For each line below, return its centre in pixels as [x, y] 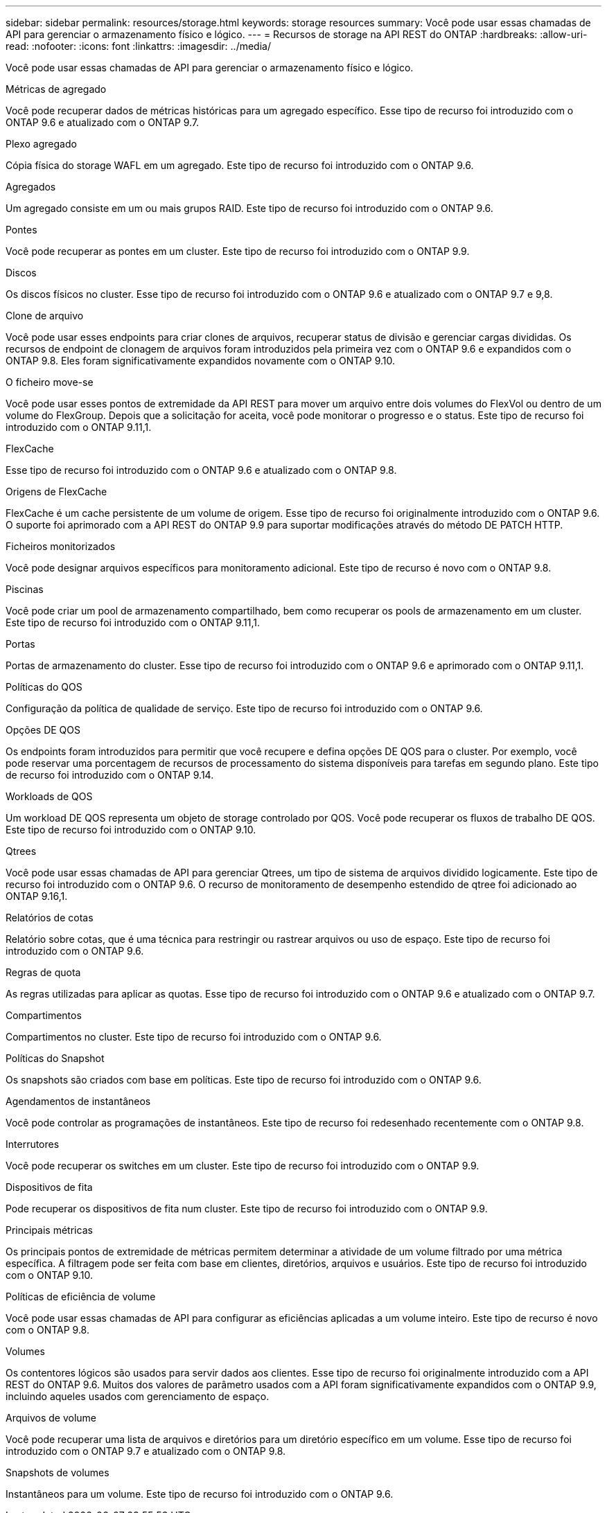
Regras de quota [43, 972]
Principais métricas [49, 1230]
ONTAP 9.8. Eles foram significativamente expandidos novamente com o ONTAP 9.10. [201, 361]
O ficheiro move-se [50, 382]
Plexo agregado [41, 144]
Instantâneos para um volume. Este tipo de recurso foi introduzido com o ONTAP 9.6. [200, 1494]
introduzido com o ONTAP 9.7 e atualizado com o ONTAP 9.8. [146, 1451]
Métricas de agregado [56, 89]
